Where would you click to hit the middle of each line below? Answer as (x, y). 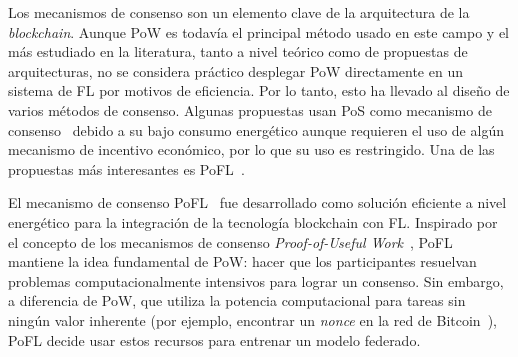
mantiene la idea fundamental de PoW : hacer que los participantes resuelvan (242, 261)
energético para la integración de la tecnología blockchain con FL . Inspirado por (253, 221)
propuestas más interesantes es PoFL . (126, 168)
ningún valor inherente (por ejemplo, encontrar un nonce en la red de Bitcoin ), (252, 319)
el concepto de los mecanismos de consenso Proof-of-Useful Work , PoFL (230, 241)
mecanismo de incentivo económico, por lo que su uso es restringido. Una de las (251, 149)
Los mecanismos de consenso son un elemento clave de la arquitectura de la (239, 12)
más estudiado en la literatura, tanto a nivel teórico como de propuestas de (238, 51)
